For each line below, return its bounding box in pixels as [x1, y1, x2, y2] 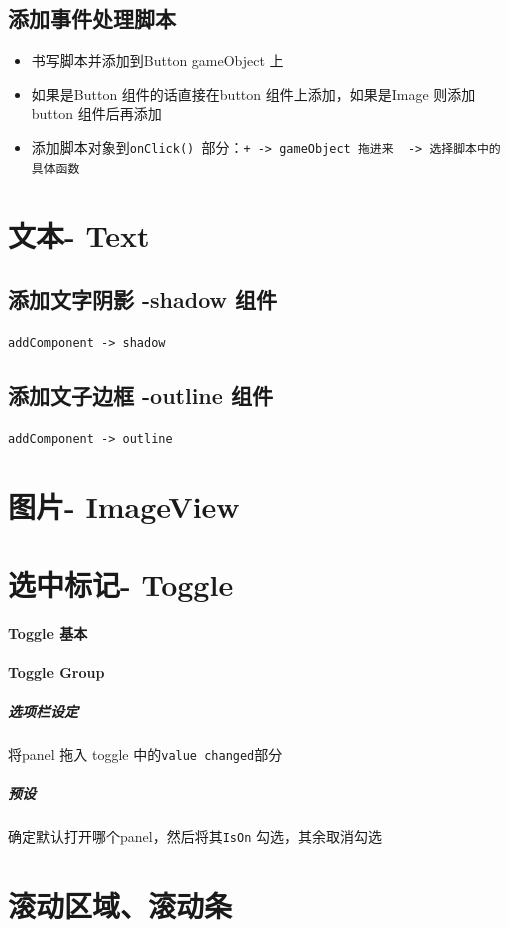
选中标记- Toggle [8, 563, 234, 604]
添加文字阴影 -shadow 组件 [8, 284, 278, 315]
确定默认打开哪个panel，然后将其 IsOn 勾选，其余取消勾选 [8, 826, 382, 847]
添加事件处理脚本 [8, 3, 176, 34]
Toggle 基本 [8, 622, 88, 643]
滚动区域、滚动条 [8, 885, 233, 926]
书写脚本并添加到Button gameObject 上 [31, 50, 284, 71]
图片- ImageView [8, 485, 240, 526]
